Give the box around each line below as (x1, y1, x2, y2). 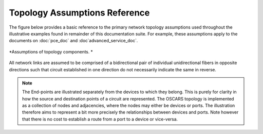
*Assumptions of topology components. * (9, 49, 93, 54)
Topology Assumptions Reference (9, 7, 150, 18)
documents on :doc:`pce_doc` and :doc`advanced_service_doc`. (9, 38, 138, 44)
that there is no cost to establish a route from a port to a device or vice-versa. (22, 116, 178, 122)
